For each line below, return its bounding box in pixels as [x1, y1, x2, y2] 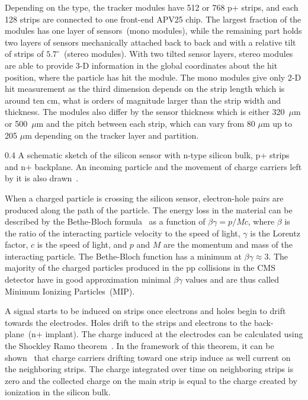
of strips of [5, 47, 44, 60]
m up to [262, 117, 292, 129]
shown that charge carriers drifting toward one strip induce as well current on [5, 351, 291, 363]
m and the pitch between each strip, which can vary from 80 [36, 117, 255, 129]
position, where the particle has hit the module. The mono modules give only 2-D [5, 71, 301, 83]
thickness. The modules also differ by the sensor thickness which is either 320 [5, 105, 285, 118]
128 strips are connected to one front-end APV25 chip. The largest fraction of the [5, 12, 301, 25]
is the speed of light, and [37, 238, 127, 251]
